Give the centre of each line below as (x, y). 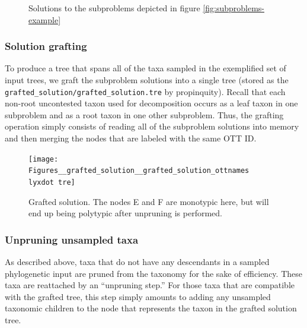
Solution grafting (46, 46)
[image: (44, 159)
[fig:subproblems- (234, 8)
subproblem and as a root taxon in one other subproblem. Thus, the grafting (144, 114)
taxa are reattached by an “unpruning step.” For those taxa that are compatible (150, 285)
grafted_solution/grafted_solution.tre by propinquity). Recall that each (145, 91)
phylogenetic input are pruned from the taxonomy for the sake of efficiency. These (153, 273)
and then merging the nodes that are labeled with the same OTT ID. (131, 138)
